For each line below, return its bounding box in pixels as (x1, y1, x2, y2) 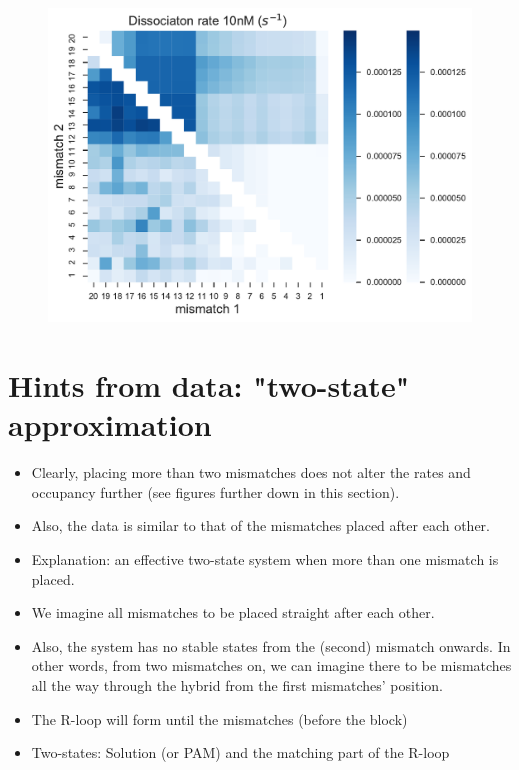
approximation (8, 404, 212, 445)
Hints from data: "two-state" (8, 365, 410, 406)
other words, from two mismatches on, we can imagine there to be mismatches (31, 655, 512, 676)
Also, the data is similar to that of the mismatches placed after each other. (31, 515, 490, 536)
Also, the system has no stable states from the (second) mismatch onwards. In (31, 635, 511, 656)
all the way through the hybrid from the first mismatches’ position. (31, 674, 443, 695)
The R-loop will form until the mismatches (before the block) (31, 708, 408, 729)
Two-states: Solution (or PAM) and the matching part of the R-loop (31, 742, 450, 763)
